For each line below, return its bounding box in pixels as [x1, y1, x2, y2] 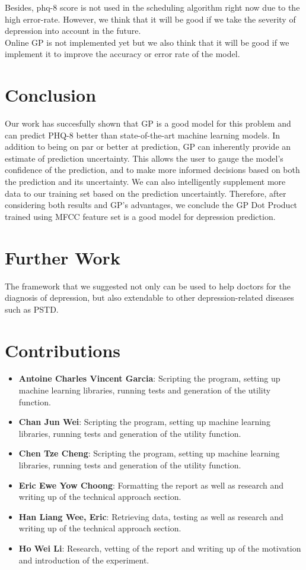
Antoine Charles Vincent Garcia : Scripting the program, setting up [18, 372, 280, 385]
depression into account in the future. [5, 24, 141, 37]
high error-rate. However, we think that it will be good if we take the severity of [5, 12, 296, 25]
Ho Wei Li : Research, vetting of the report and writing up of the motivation [18, 542, 301, 554]
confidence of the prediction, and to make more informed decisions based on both [5, 163, 300, 176]
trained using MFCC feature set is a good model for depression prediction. [5, 210, 276, 222]
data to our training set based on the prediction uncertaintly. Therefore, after [5, 187, 286, 199]
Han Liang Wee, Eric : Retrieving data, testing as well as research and [18, 510, 283, 522]
